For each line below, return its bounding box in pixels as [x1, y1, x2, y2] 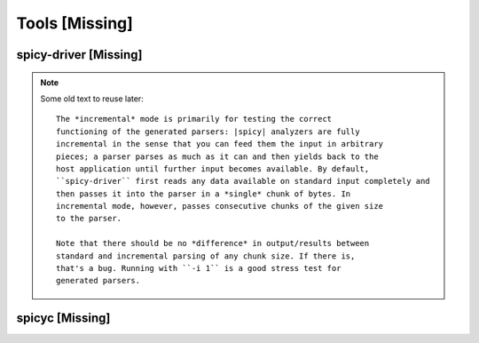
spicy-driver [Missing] [16, 47, 143, 62]
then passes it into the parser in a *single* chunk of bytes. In [56, 188, 351, 199]
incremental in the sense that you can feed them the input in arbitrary [56, 139, 384, 149]
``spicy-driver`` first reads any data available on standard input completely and [56, 176, 430, 187]
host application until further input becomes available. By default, [56, 164, 370, 173]
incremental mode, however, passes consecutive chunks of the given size [56, 201, 384, 211]
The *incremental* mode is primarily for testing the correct [56, 114, 333, 124]
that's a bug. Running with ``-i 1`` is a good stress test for [56, 263, 342, 274]
